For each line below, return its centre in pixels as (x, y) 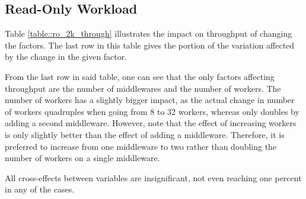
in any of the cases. (40, 189)
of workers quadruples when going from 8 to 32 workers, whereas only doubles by (152, 111)
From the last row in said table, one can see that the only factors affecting (140, 76)
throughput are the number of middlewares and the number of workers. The (143, 88)
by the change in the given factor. (66, 57)
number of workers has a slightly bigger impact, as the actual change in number (150, 100)
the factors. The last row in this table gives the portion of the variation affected (150, 45)
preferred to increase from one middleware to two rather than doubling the (141, 146)
